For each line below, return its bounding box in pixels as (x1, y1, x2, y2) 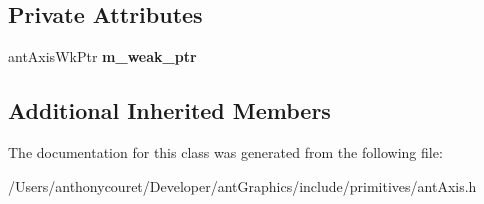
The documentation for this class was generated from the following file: (8, 142, 443, 162)
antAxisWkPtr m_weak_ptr (8, 46, 197, 67)
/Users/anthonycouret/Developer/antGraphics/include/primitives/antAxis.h (8, 175, 477, 196)
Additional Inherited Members (8, 95, 331, 126)
